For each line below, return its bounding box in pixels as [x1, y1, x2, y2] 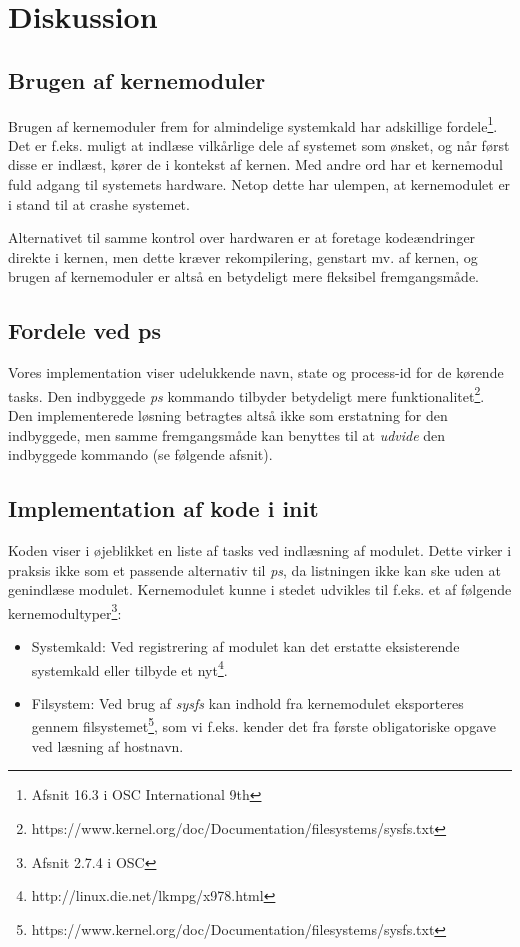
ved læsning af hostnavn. [31, 735, 184, 756]
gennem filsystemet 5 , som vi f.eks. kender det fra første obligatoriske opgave [31, 713, 496, 737]
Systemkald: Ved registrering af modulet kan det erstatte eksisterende [31, 636, 460, 657]
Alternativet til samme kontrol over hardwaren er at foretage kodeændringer [8, 227, 476, 248]
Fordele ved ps [8, 315, 162, 346]
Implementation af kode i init [8, 493, 319, 524]
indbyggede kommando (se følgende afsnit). [8, 444, 273, 465]
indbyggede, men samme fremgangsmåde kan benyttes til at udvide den [8, 424, 446, 445]
